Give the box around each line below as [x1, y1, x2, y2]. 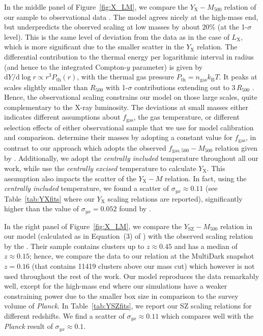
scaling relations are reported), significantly [107, 193, 243, 204]
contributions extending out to [134, 81, 229, 92]
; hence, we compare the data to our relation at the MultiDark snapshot [30, 250, 254, 261]
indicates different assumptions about [4, 111, 121, 122]
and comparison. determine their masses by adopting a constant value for [4, 132, 232, 143]
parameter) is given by [132, 61, 203, 72]
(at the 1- [217, 21, 248, 32]
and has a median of [174, 240, 238, 251]
